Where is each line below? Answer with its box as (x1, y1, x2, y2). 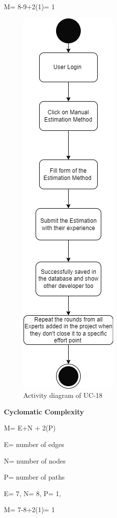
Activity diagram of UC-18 (23, 390, 102, 400)
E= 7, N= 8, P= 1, (4, 488, 61, 498)
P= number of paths (4, 472, 65, 482)
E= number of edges (4, 439, 64, 449)
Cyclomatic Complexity (4, 406, 84, 416)
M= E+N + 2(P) (4, 423, 56, 433)
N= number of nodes (4, 455, 66, 465)
